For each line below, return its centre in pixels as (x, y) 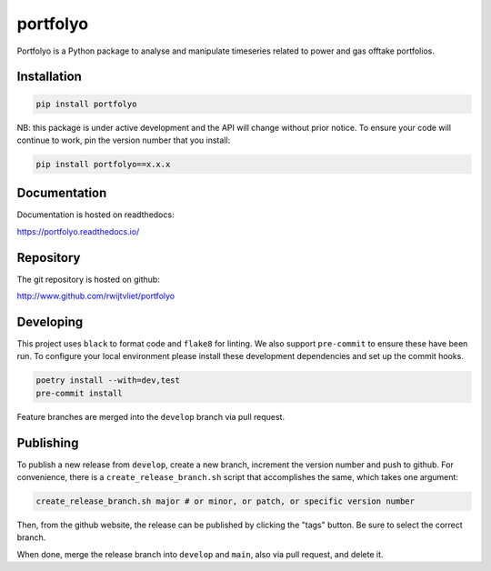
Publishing (48, 442)
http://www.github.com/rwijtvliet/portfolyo (96, 296)
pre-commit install (79, 393)
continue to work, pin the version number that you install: (124, 140)
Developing (50, 321)
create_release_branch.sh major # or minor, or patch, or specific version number (225, 501)
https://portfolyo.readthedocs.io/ (78, 231)
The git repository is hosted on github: (89, 279)
